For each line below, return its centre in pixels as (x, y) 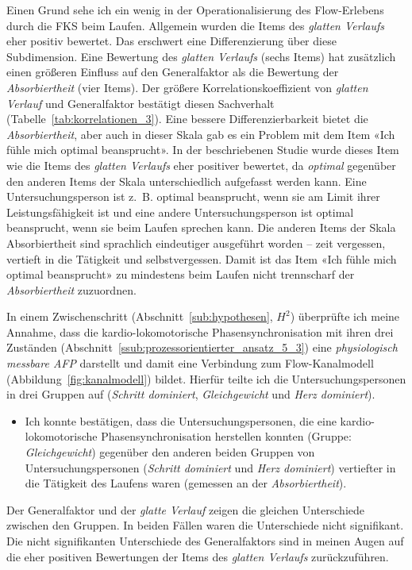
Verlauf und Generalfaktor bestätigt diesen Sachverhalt (141, 103)
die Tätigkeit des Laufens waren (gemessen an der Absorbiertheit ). (186, 483)
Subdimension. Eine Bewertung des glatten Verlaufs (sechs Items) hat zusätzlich (201, 56)
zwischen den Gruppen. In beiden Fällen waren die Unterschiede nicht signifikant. (205, 525)
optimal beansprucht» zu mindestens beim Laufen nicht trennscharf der (181, 274)
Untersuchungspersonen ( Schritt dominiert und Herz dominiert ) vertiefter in (210, 467)
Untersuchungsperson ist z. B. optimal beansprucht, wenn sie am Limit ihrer (193, 196)
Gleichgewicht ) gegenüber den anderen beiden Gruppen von (170, 452)
